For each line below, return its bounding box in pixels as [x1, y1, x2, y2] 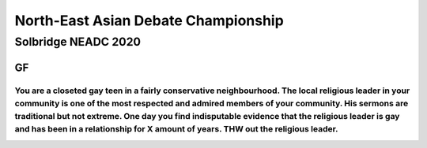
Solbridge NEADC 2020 [14, 35, 142, 49]
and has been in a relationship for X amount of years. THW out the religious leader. [14, 124, 339, 135]
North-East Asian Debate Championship [14, 12, 284, 29]
